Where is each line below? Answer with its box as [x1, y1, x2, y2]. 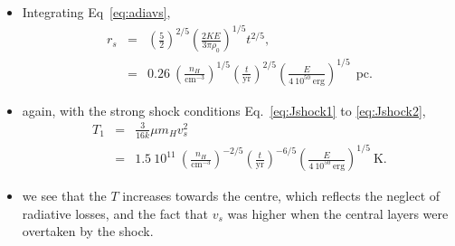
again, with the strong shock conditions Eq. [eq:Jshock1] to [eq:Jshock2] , [22, 100, 426, 119]
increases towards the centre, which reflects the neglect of [122, 186, 441, 205]
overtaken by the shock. [22, 222, 154, 241]
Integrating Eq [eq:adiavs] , [22, 3, 171, 21]
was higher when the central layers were [227, 203, 449, 222]
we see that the [22, 186, 107, 205]
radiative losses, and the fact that [22, 203, 209, 222]
